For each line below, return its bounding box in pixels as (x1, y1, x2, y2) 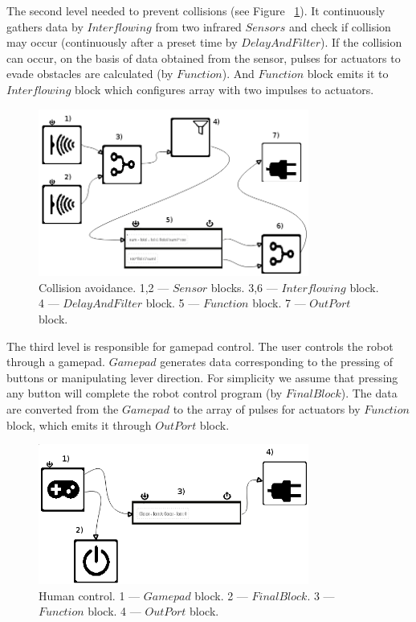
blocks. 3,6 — (210, 278, 278, 295)
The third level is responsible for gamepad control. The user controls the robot (6, 337, 394, 354)
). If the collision (320, 34, 402, 51)
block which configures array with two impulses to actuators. (74, 80, 374, 97)
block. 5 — (145, 295, 200, 311)
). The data (341, 385, 398, 402)
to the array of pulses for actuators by (173, 400, 361, 417)
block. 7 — (252, 295, 306, 311)
